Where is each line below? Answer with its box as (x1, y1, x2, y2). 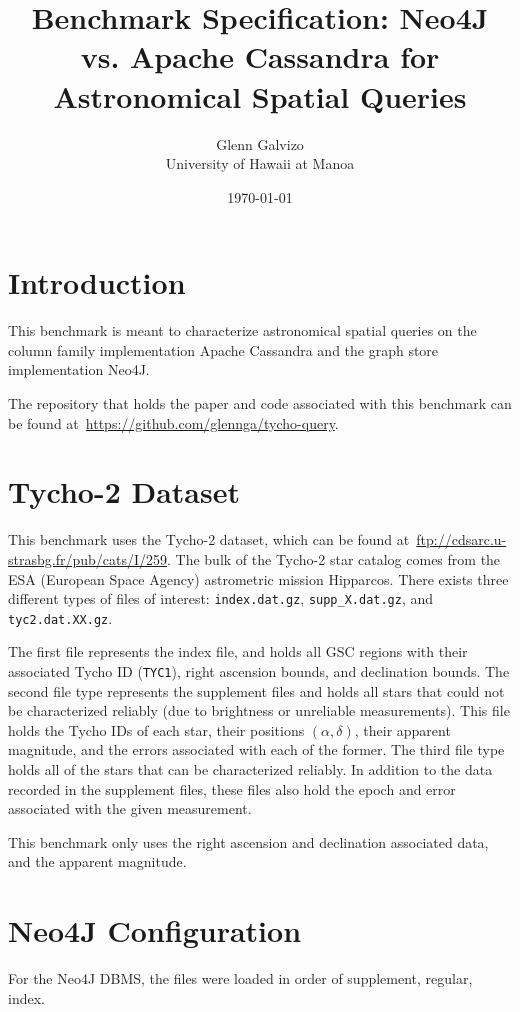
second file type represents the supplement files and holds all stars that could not (8, 680, 505, 701)
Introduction (8, 262, 186, 303)
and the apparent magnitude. (8, 851, 187, 872)
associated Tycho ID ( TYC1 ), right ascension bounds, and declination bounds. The (8, 661, 510, 681)
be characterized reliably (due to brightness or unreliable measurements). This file (8, 700, 510, 721)
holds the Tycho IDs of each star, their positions (8, 719, 305, 740)
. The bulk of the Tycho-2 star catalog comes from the (167, 548, 501, 569)
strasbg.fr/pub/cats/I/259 (8, 548, 167, 569)
